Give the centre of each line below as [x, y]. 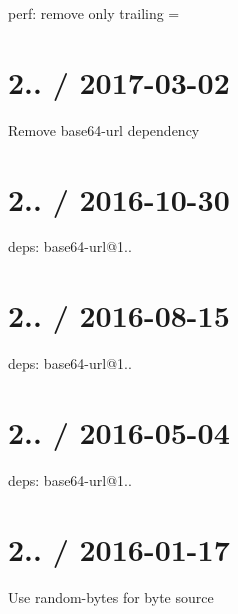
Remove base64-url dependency [104, 129]
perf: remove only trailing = [94, 13]
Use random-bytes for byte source [111, 596]
